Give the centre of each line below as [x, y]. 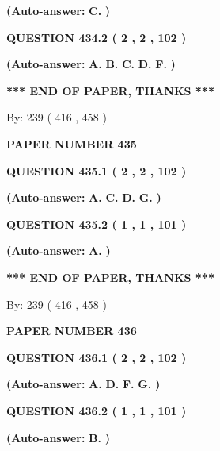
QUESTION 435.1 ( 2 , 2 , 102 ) [97, 170]
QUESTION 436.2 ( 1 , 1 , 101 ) [97, 410]
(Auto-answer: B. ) [58, 437]
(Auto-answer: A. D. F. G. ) [83, 384]
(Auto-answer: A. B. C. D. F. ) [91, 64]
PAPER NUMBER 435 [72, 143]
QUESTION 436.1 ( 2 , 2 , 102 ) [97, 357]
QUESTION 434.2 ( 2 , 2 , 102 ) [97, 37]
